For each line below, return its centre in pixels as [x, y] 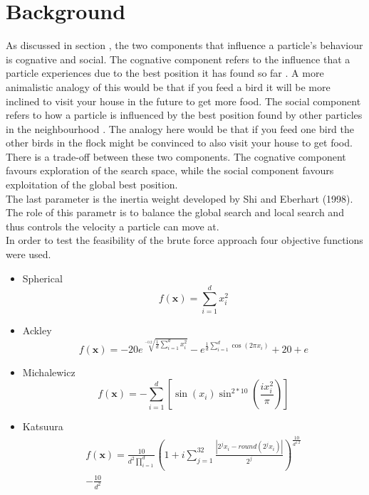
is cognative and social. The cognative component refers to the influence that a [178, 59]
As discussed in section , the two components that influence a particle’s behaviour [184, 45]
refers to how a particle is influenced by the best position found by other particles [184, 115]
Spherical [42, 278]
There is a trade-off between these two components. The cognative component [176, 156]
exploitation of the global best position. [92, 185]
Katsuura [43, 426]
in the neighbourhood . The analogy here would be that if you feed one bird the [180, 128]
